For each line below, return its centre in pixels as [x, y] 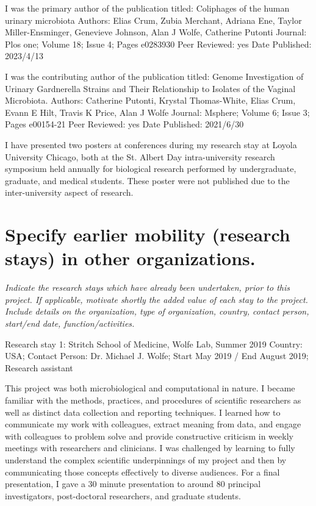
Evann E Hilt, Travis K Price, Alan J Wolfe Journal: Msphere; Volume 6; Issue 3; [157, 112]
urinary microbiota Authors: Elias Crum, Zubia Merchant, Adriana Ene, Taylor [153, 20]
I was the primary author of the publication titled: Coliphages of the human [147, 8]
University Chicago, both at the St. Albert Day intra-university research [140, 156]
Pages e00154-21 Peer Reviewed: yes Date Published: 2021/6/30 [124, 124]
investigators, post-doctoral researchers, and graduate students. [123, 495]
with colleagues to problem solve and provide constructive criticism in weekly [149, 436]
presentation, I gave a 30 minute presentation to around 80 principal [133, 484]
